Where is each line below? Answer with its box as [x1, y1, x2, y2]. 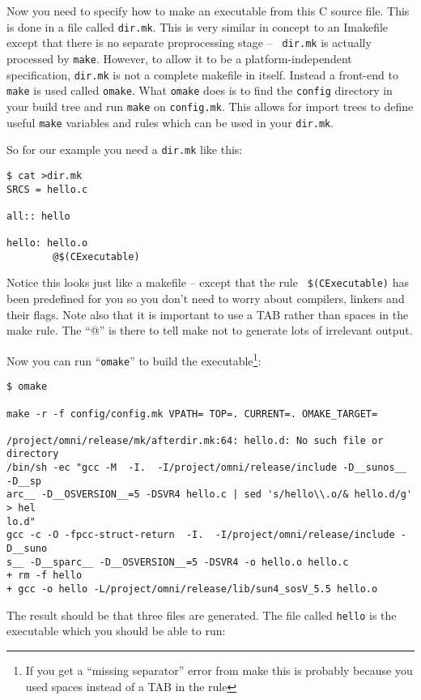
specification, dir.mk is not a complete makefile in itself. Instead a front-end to [6, 66, 398, 83]
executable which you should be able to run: [6, 622, 226, 639]
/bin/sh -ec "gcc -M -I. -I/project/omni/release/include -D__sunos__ [6, 462, 406, 474]
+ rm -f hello [6, 570, 83, 582]
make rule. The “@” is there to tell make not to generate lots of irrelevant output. [6, 322, 413, 339]
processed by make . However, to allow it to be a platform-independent [6, 49, 352, 66]
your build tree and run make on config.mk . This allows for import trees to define [6, 97, 414, 114]
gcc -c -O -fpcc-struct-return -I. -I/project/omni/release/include [6, 529, 395, 541]
